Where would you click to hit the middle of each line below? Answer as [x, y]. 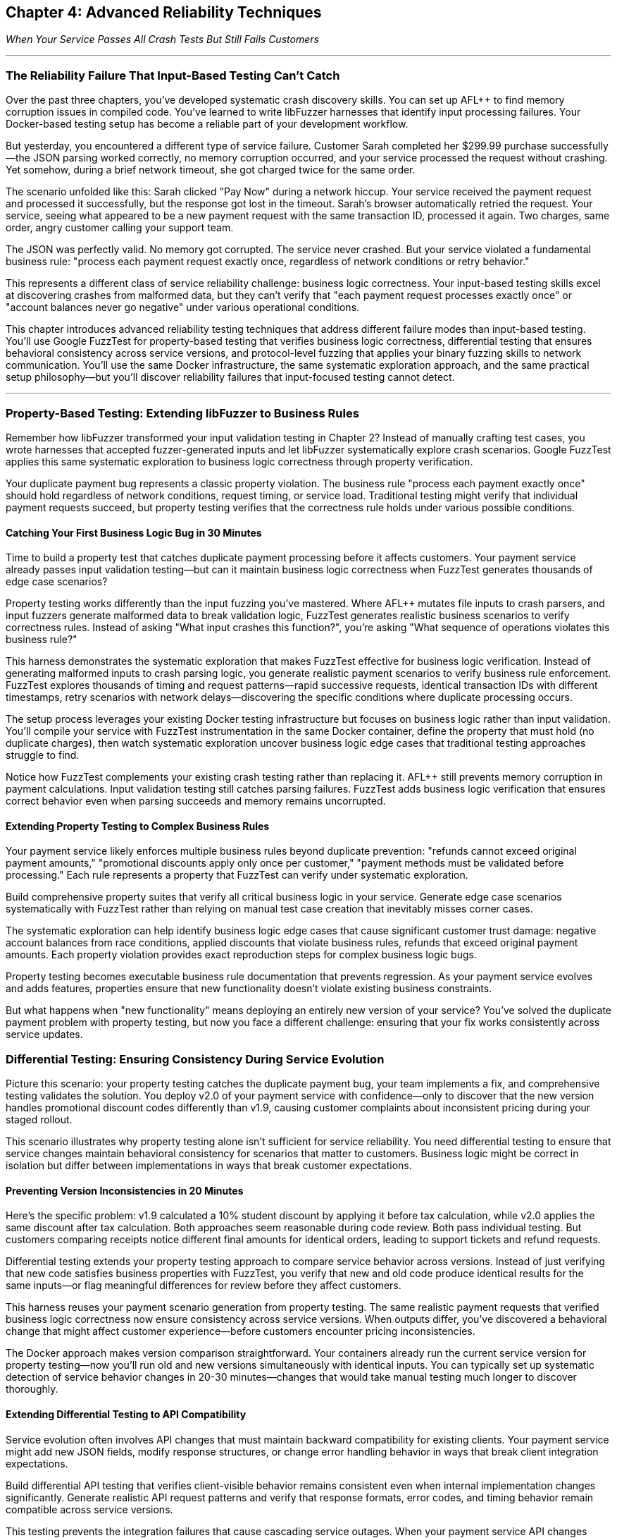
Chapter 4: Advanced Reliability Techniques [164, 12]
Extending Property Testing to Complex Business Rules [138, 826]
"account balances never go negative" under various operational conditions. [183, 307]
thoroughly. [32, 1389]
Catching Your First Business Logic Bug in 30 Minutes [134, 532]
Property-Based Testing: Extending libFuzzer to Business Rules [182, 413]
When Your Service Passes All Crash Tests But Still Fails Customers [162, 39]
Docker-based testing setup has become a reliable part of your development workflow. [207, 124]
